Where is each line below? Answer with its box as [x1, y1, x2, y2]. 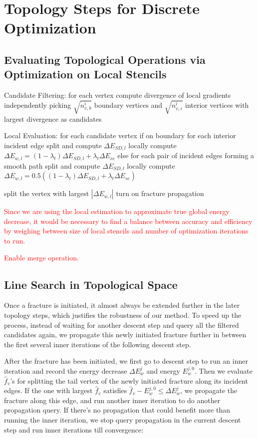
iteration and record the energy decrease [4, 365, 127, 376]
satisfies [103, 385, 127, 396]
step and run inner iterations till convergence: [4, 424, 144, 435]
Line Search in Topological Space [4, 276, 178, 292]
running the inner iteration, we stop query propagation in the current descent [4, 414, 241, 425]
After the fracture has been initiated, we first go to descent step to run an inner [4, 356, 248, 366]
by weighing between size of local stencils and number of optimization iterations [4, 225, 249, 236]
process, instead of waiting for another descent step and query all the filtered [4, 319, 239, 330]
